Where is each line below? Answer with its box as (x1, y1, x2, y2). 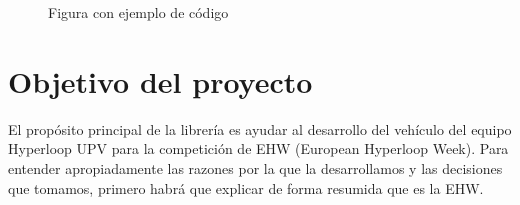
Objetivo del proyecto (8, 60, 313, 101)
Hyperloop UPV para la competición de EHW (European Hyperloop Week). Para (8, 138, 509, 159)
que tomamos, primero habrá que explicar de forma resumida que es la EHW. (8, 177, 484, 198)
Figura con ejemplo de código (48, 2, 229, 22)
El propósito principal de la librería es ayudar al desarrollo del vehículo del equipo (8, 118, 512, 139)
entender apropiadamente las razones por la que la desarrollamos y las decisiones (8, 157, 503, 178)
